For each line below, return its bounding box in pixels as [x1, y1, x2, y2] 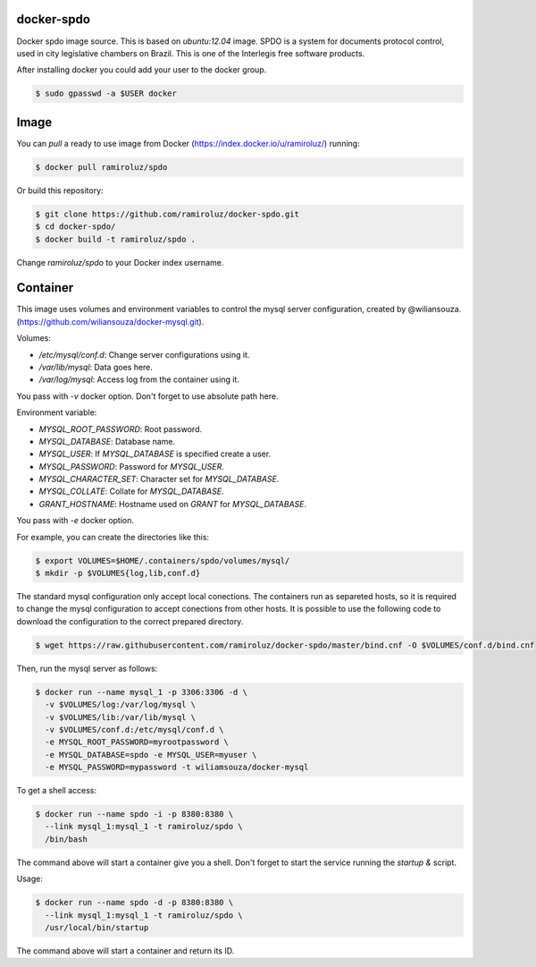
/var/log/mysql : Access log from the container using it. [38, 374, 240, 385]
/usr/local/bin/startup [45, 922, 149, 932]
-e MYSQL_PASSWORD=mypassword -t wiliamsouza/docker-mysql [45, 762, 309, 773]
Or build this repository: [16, 184, 104, 196]
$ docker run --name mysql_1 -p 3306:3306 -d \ [35, 687, 247, 697]
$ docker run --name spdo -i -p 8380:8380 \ [35, 810, 234, 819]
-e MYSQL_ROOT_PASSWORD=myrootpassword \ [45, 737, 230, 747]
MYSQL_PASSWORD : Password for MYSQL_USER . [38, 461, 225, 471]
